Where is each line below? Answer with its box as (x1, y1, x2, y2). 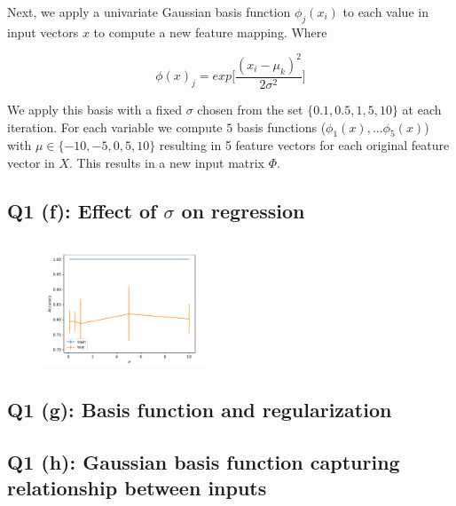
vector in (7, 153, 55, 171)
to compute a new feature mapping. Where (93, 22, 327, 41)
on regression (181, 196, 305, 224)
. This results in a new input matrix (68, 153, 265, 171)
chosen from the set (197, 99, 303, 118)
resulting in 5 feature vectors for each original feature (159, 136, 450, 154)
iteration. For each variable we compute (7, 117, 223, 136)
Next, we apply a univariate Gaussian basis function (7, 3, 291, 20)
